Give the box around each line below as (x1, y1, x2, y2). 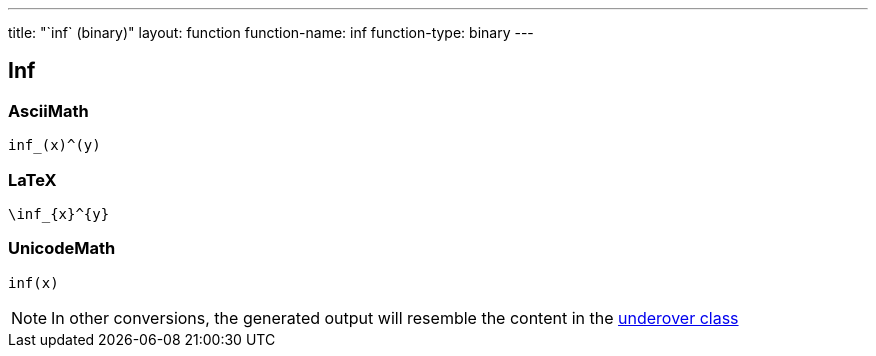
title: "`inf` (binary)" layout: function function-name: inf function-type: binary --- (8, 24, 534, 41)
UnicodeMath (8, 238, 116, 259)
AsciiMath (8, 100, 89, 121)
